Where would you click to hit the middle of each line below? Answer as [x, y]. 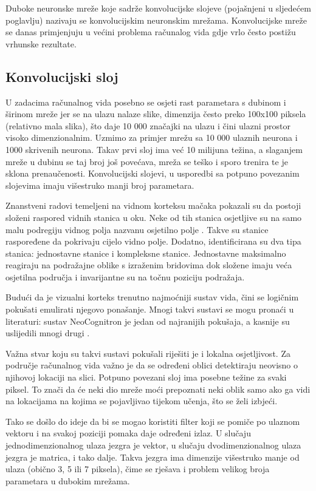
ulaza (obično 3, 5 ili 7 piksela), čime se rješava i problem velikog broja [138, 469]
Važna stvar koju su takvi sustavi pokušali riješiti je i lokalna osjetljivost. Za [148, 353]
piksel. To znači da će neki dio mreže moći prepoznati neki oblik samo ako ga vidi [158, 389]
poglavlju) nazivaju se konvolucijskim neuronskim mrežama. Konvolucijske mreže [156, 20]
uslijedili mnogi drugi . [48, 333]
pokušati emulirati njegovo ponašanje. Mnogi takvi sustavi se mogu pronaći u [150, 309]
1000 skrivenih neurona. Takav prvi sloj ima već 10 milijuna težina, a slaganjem [154, 149]
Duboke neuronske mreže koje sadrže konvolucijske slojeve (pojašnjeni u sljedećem [158, 8]
